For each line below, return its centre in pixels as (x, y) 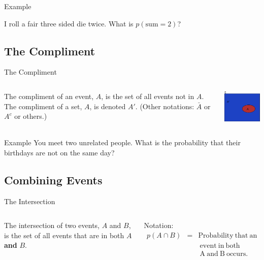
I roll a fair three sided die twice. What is (69, 23)
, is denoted (108, 106)
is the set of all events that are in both (64, 235)
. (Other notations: (165, 106)
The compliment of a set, (43, 106)
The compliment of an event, (49, 96)
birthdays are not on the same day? (59, 152)
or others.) (31, 116)
